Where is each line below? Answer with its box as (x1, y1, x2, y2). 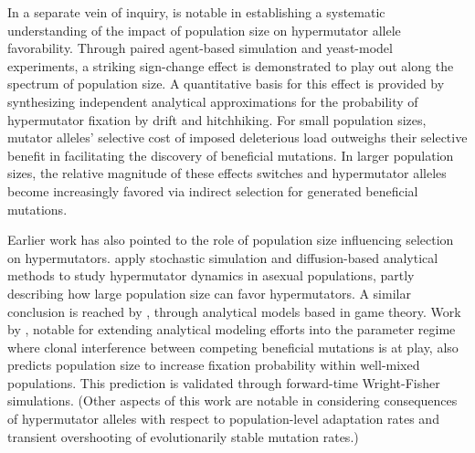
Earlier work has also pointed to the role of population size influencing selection (7, 230, 454, 249)
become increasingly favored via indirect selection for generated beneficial (7, 181, 418, 200)
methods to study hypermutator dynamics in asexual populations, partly (7, 266, 415, 285)
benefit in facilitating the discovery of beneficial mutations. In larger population (7, 145, 454, 164)
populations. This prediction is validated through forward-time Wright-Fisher (7, 373, 440, 392)
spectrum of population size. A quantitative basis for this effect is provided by (7, 74, 445, 93)
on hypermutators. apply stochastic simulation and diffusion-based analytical (7, 248, 438, 267)
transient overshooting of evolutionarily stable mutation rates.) (7, 427, 359, 446)
